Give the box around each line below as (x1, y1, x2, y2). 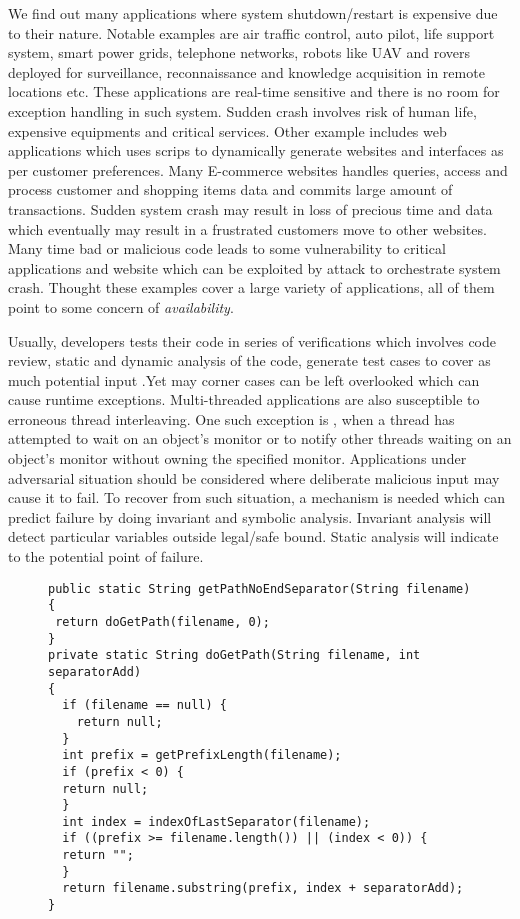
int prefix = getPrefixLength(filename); (62, 748, 342, 763)
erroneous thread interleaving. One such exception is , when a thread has (8, 408, 455, 429)
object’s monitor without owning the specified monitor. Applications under (8, 448, 467, 469)
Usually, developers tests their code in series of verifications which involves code (8, 330, 497, 351)
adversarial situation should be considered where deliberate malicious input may (8, 467, 500, 488)
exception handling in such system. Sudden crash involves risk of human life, (8, 100, 477, 121)
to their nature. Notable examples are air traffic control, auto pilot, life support (8, 22, 495, 43)
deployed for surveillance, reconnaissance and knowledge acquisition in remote (8, 61, 485, 82)
